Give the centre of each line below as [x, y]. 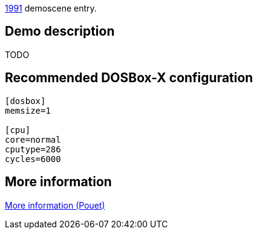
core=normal [33, 139]
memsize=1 [28, 110]
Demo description [60, 31]
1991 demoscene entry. [51, 8]
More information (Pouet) [55, 205]
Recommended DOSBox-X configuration [129, 78]
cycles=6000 [33, 159]
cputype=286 [33, 149]
